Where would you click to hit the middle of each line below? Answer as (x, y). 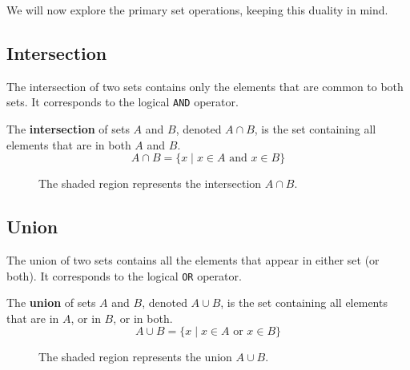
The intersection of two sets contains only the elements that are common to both (205, 86)
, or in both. (143, 318)
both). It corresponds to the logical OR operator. (124, 275)
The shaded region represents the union (135, 357)
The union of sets (51, 302)
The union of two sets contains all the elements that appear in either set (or (193, 260)
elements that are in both (69, 144)
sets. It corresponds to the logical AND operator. (123, 102)
